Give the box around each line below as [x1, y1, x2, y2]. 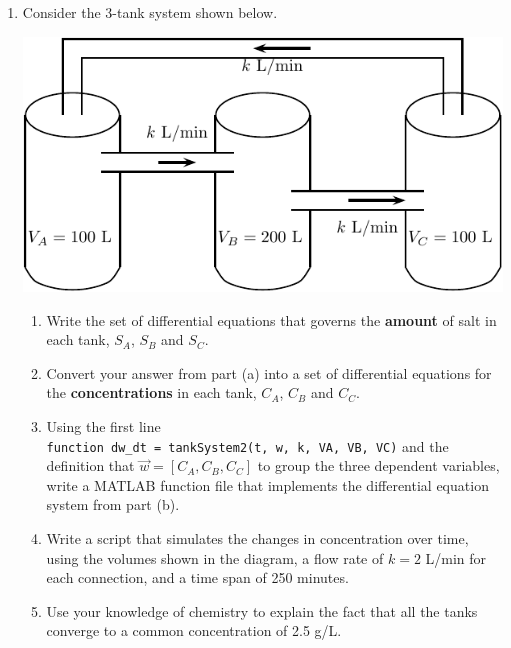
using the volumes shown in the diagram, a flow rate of [46, 547, 384, 568]
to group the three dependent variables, [257, 455, 500, 476]
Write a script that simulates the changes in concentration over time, [46, 528, 469, 548]
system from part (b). [46, 494, 180, 515]
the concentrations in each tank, [46, 382, 257, 403]
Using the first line [46, 415, 161, 436]
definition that [46, 455, 135, 476]
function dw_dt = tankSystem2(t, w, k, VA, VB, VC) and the [46, 435, 449, 456]
